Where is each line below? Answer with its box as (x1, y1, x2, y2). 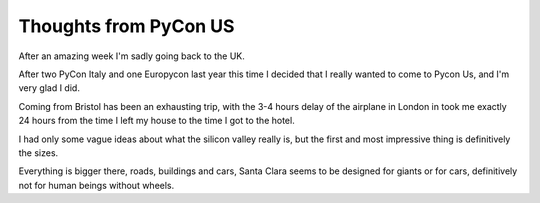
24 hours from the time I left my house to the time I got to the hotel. (18, 115, 295, 127)
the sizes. (18, 146, 59, 159)
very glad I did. (18, 82, 80, 94)
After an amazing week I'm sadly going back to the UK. (18, 50, 245, 62)
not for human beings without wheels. (18, 179, 175, 191)
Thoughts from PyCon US (18, 15, 235, 37)
